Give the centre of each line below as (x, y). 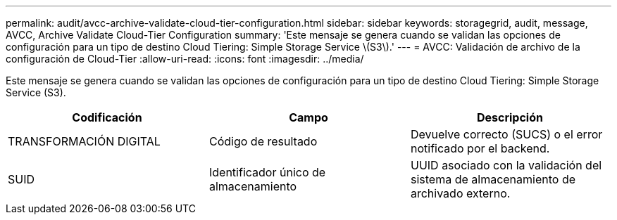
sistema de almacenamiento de (493, 179)
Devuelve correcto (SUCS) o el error (506, 134)
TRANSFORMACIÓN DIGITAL (84, 141)
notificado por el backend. (480, 148)
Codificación (107, 117)
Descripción (510, 117)
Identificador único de (267, 172)
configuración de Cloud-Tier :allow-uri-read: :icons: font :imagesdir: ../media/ (185, 59)
